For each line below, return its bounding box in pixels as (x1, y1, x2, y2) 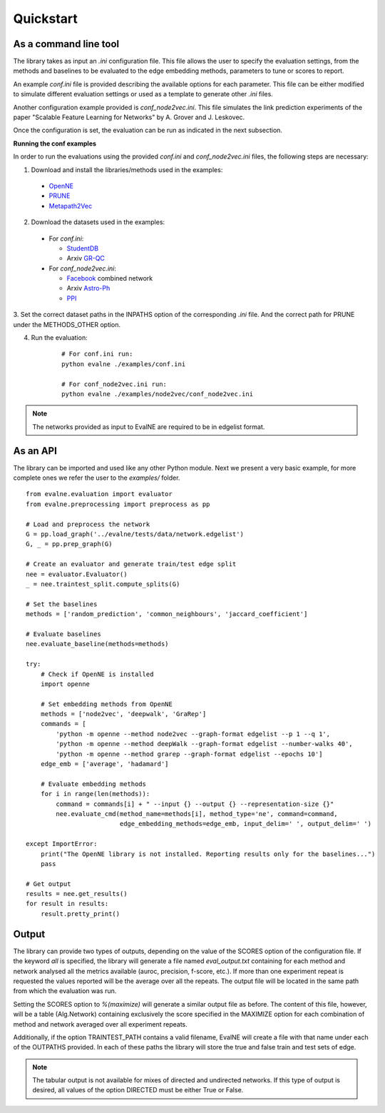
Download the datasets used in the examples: (31, 218, 165, 226)
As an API (13, 445, 57, 457)
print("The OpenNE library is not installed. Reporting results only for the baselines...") (40, 850, 376, 858)
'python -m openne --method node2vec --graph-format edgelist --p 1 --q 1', (56, 730, 331, 738)
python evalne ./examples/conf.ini (61, 360, 186, 368)
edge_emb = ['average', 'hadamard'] (40, 760, 169, 768)
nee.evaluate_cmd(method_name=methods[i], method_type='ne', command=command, (56, 810, 338, 817)
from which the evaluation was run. (13, 987, 117, 995)
